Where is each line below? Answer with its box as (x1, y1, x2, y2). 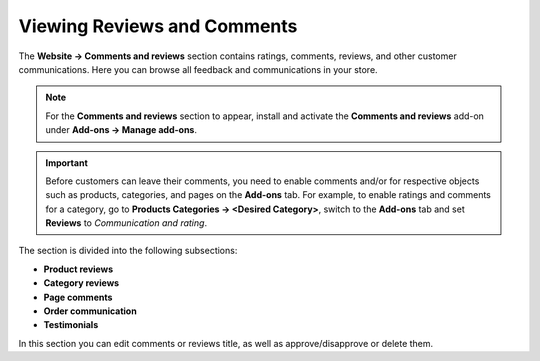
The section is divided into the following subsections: (18, 245, 238, 257)
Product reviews (43, 263, 114, 275)
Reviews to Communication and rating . (45, 217, 208, 229)
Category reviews (43, 277, 120, 289)
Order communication (43, 305, 137, 317)
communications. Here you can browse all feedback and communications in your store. (18, 63, 379, 75)
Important (45, 156, 89, 169)
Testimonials (43, 319, 99, 331)
